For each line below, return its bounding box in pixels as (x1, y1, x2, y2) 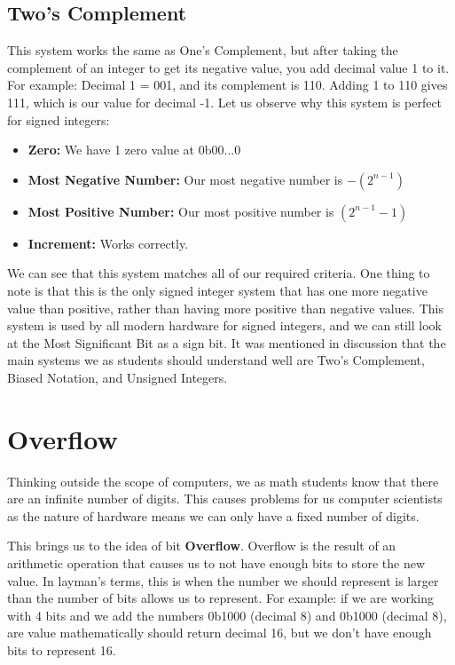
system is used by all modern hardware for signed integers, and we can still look (7, 316, 442, 335)
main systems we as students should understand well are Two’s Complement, (7, 351, 425, 369)
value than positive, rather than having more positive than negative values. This (7, 298, 443, 317)
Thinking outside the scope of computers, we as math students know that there (7, 471, 439, 490)
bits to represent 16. (7, 640, 116, 659)
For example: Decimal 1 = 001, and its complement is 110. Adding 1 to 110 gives (7, 75, 448, 94)
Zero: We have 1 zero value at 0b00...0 (27, 140, 241, 159)
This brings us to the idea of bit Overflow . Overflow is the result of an (7, 536, 396, 555)
